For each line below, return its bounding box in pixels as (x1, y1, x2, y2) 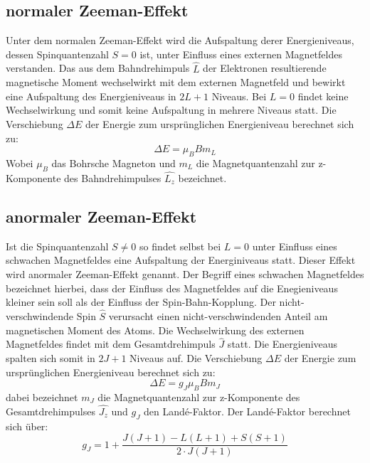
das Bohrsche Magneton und (51, 155, 176, 170)
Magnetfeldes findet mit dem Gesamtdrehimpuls (6, 336, 216, 351)
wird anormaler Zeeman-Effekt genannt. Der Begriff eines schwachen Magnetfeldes (6, 266, 364, 281)
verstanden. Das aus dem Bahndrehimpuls (6, 60, 190, 75)
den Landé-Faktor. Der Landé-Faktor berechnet (144, 403, 351, 418)
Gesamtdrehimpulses (6, 403, 95, 418)
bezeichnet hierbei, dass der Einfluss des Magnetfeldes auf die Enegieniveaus (6, 280, 338, 295)
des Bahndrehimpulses (64, 170, 162, 185)
